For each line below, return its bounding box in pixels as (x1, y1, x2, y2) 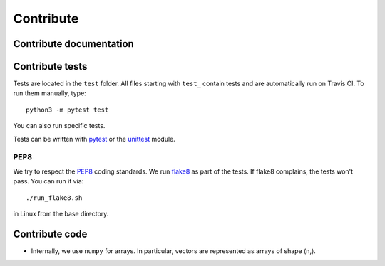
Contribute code (13, 228, 88, 240)
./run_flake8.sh (26, 193, 83, 202)
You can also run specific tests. (13, 122, 106, 130)
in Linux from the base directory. (13, 209, 109, 218)
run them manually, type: (13, 89, 87, 97)
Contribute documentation (13, 38, 135, 50)
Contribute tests (13, 60, 88, 73)
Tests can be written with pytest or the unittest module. (13, 134, 176, 143)
